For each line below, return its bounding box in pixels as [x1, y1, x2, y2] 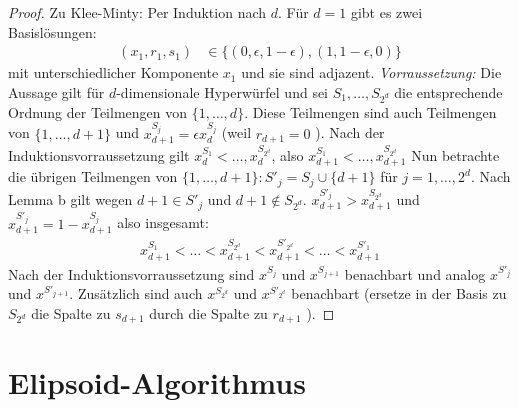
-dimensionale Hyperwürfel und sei [116, 81, 329, 102]
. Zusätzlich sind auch [69, 283, 203, 304]
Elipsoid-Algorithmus [8, 362, 306, 403]
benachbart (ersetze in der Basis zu [291, 283, 507, 304]
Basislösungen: [8, 21, 97, 42]
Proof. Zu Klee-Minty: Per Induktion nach [8, 2, 267, 22]
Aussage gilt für [8, 81, 105, 102]
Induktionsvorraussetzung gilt [8, 144, 190, 165]
